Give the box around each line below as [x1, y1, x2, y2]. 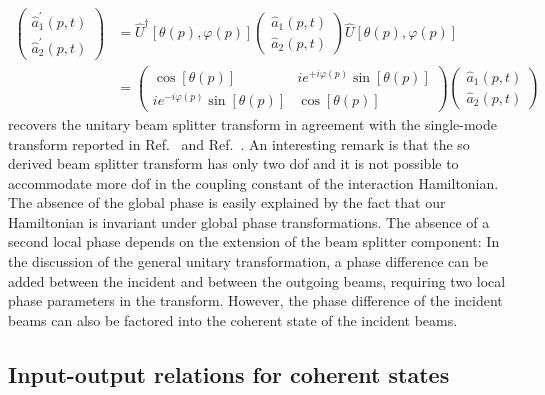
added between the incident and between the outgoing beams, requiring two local [8, 270, 506, 291]
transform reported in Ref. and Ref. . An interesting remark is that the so [8, 133, 470, 154]
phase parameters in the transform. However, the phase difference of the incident [8, 290, 503, 311]
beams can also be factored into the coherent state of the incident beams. [8, 309, 458, 330]
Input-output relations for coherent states [8, 358, 450, 389]
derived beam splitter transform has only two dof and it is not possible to [8, 153, 459, 174]
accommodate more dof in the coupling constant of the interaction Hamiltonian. [8, 172, 499, 193]
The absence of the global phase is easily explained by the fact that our [8, 192, 446, 213]
